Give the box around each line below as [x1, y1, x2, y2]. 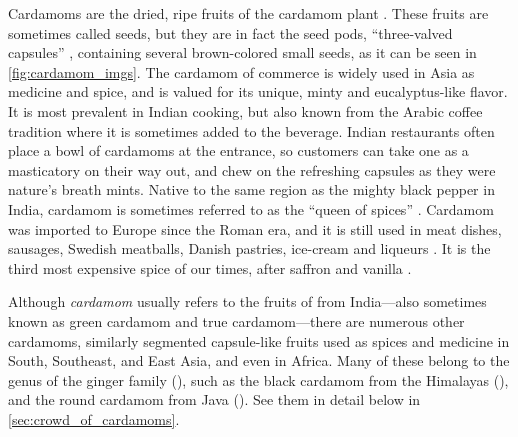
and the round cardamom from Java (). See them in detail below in [8, 389, 421, 410]
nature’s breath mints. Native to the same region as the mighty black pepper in [8, 179, 495, 200]
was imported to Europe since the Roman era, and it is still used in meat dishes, [8, 218, 502, 239]
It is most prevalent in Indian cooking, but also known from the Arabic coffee [8, 100, 483, 121]
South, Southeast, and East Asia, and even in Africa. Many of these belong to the [8, 350, 510, 371]
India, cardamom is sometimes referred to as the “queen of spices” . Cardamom [8, 198, 494, 219]
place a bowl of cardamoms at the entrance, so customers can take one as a [8, 140, 469, 161]
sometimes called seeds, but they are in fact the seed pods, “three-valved [8, 22, 453, 43]
